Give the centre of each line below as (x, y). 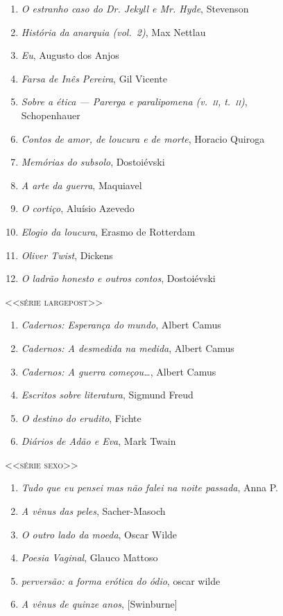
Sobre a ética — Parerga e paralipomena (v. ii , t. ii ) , (134, 102)
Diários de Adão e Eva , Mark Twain (98, 441)
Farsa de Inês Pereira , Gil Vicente (94, 78)
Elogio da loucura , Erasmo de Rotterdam (108, 231)
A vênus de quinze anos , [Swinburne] (99, 604)
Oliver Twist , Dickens (67, 255)
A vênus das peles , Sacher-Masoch (93, 511)
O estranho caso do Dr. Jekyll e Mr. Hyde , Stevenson (135, 8)
